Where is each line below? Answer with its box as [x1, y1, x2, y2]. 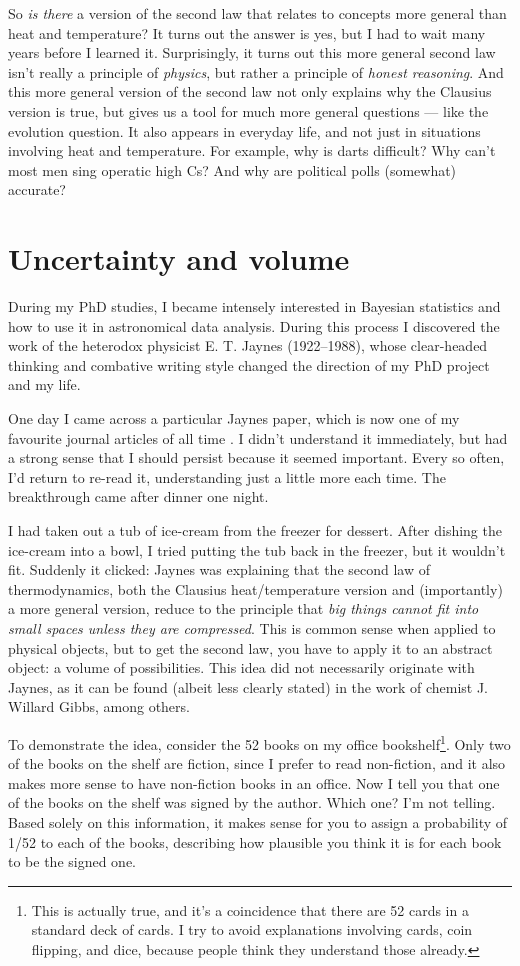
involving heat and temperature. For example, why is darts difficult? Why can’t [8, 140, 496, 161]
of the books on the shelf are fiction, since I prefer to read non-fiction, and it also [8, 753, 506, 774]
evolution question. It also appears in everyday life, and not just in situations [8, 120, 481, 141]
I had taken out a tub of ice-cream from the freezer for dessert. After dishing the [8, 520, 502, 540]
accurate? [8, 179, 66, 200]
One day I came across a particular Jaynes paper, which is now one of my [8, 408, 460, 429]
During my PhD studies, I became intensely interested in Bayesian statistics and [8, 296, 501, 317]
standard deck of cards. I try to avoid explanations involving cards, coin [31, 919, 473, 940]
